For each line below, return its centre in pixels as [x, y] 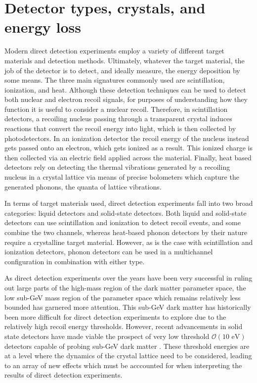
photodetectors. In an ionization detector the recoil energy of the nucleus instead [127, 138]
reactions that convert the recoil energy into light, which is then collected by [120, 128]
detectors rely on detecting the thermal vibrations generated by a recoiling [117, 167]
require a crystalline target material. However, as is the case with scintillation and [129, 242]
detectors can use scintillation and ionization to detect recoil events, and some [123, 222]
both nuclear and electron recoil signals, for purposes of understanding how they [126, 99]
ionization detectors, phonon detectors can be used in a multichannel [109, 252]
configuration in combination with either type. [75, 261]
